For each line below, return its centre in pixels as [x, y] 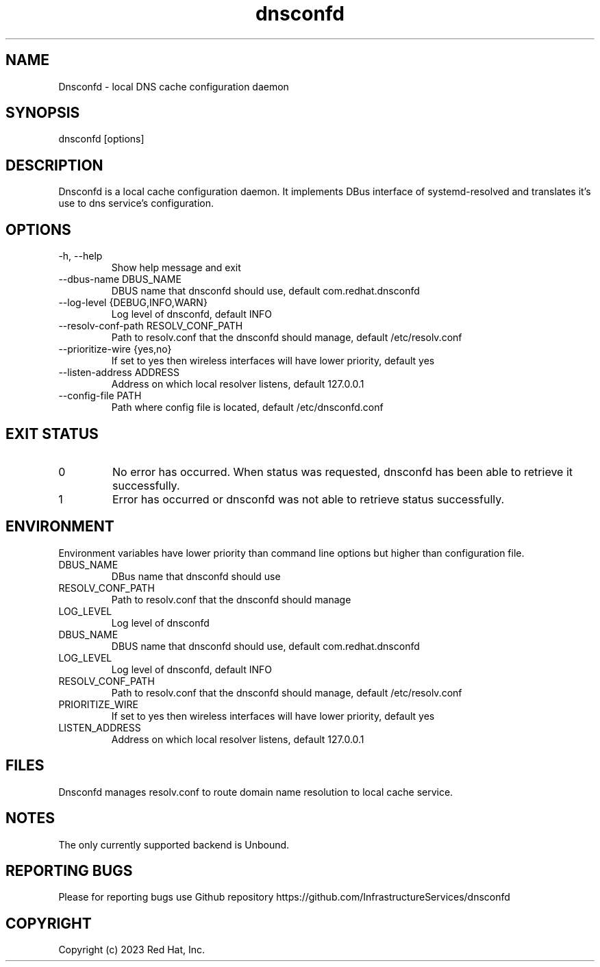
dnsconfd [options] [101, 139]
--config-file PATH [100, 396]
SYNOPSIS [43, 113]
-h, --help [80, 256]
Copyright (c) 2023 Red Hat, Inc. [132, 950]
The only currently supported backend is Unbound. [174, 844]
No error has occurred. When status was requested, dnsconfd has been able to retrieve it [342, 472]
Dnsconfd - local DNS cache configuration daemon [174, 86]
